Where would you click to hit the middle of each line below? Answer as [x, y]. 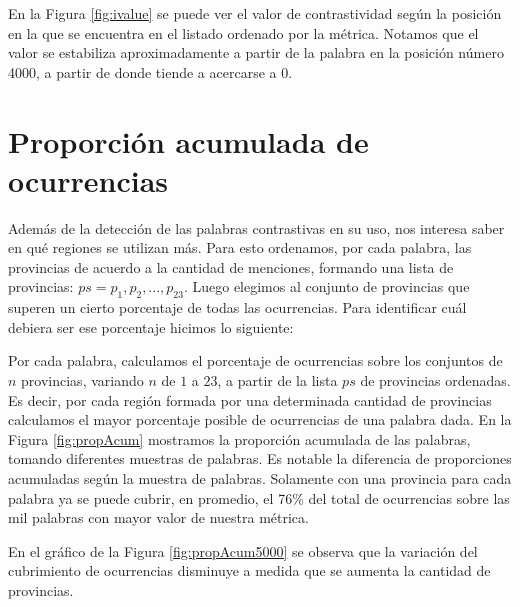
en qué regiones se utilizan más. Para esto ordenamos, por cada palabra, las [240, 247]
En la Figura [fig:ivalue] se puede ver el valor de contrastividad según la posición [255, 13]
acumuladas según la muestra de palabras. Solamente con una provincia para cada [260, 478]
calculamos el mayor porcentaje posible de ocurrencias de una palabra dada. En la [260, 419]
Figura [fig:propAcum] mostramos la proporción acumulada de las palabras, [239, 438]
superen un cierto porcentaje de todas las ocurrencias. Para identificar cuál [237, 307]
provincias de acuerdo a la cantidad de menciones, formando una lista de [231, 266]
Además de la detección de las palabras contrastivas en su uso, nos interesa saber [256, 227]
